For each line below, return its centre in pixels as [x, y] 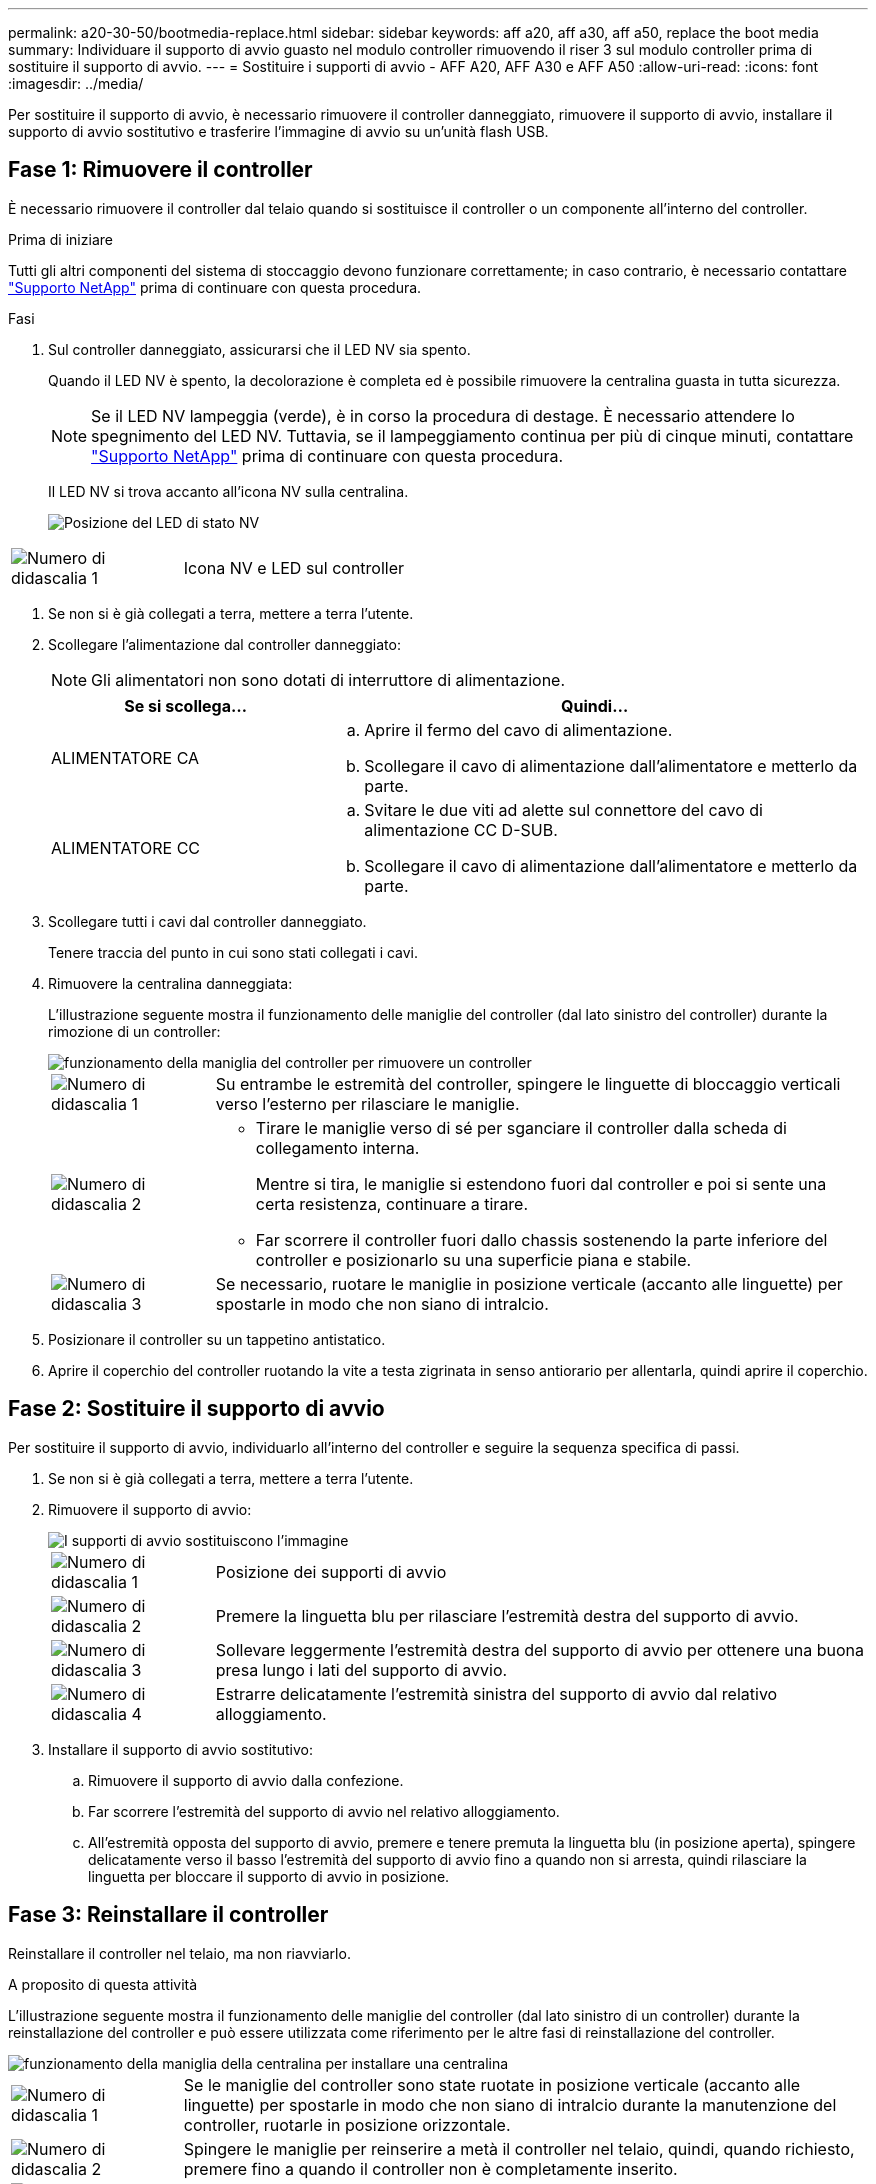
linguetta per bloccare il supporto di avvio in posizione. [269, 1876]
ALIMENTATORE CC [126, 847]
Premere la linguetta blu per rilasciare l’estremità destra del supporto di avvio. [507, 1615]
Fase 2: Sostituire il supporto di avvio [196, 1409]
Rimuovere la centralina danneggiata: [170, 983]
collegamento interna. [337, 1147]
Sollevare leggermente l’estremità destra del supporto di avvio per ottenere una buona [540, 1649]
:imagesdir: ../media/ [76, 83]
